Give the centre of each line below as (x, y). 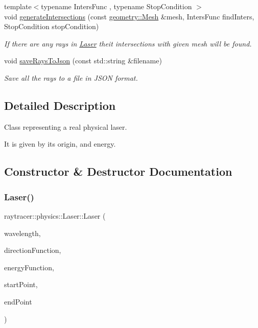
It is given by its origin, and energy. (60, 144)
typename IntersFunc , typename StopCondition (116, 6)
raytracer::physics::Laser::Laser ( (55, 215)
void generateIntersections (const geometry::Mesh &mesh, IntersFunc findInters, (129, 16)
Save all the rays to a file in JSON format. (71, 77)
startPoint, (21, 284)
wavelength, (22, 233)
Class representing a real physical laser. (66, 126)
